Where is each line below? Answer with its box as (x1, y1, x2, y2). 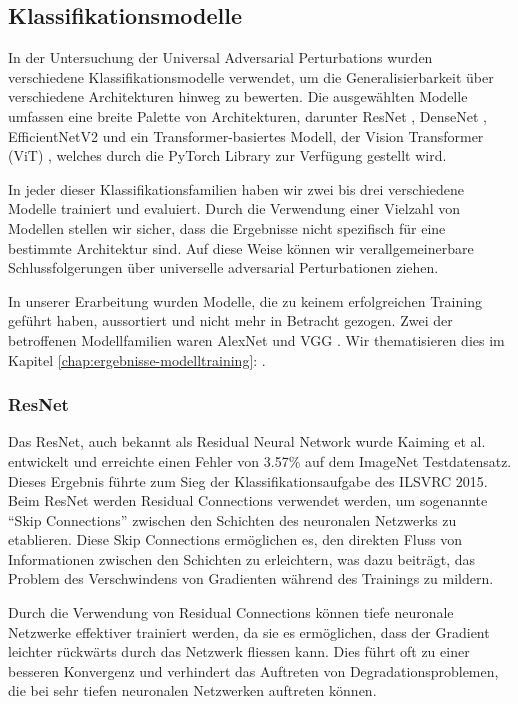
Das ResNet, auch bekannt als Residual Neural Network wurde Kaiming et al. (8, 431, 486, 452)
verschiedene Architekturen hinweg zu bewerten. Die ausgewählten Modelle (8, 86, 468, 107)
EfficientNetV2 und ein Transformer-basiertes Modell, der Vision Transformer (8, 125, 484, 146)
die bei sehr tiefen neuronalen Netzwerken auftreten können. (8, 680, 377, 701)
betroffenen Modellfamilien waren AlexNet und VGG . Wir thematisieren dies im (8, 329, 505, 350)
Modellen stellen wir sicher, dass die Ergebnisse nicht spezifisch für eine (8, 217, 446, 238)
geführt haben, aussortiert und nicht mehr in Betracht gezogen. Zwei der (8, 310, 453, 331)
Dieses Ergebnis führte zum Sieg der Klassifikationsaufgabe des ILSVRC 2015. (8, 470, 488, 491)
